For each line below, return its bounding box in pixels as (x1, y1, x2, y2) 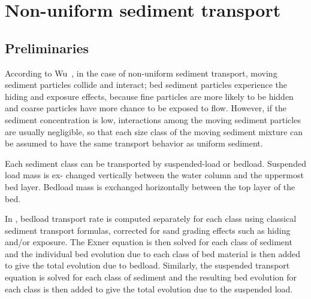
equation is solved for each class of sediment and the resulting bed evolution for (5, 271, 297, 283)
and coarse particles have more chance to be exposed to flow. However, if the (5, 102, 287, 114)
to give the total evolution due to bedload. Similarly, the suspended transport (5, 259, 290, 271)
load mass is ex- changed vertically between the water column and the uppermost (5, 169, 304, 181)
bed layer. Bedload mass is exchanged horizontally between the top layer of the (5, 180, 295, 193)
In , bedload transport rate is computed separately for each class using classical (5, 212, 297, 225)
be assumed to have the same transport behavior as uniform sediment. (5, 137, 263, 149)
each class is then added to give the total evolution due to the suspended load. (5, 282, 293, 295)
